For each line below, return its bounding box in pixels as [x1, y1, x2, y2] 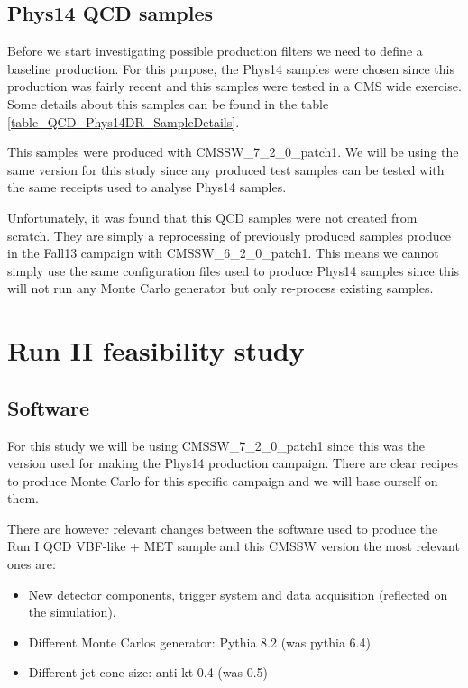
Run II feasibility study [7, 332, 305, 369]
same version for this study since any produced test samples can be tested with [7, 160, 445, 179]
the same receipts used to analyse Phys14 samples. [7, 178, 287, 197]
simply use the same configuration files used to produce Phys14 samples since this [7, 261, 460, 280]
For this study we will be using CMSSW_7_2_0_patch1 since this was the [7, 436, 426, 454]
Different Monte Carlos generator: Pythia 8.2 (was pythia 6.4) [28, 632, 371, 651]
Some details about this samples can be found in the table [7, 94, 329, 113]
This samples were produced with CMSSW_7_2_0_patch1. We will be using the [7, 142, 459, 161]
